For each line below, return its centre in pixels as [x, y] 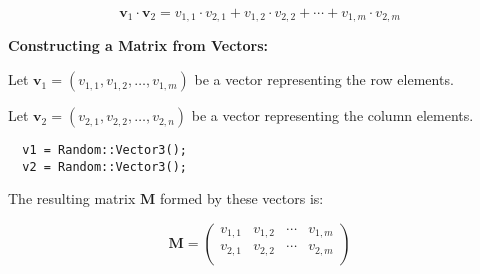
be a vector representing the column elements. [332, 115]
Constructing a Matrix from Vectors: [138, 45]
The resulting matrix [72, 198]
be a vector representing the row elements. [324, 79]
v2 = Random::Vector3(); [104, 166]
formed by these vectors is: [241, 198]
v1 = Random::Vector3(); [104, 150]
